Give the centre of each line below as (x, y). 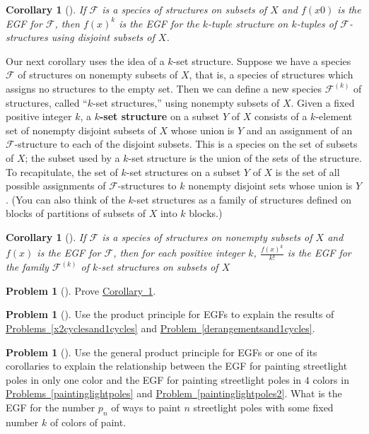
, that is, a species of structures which (271, 75)
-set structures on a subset (183, 171)
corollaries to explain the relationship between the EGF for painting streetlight (177, 366)
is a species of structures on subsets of (184, 9)
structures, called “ (47, 102)
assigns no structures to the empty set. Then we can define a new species (164, 88)
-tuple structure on (248, 23)
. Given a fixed (323, 102)
